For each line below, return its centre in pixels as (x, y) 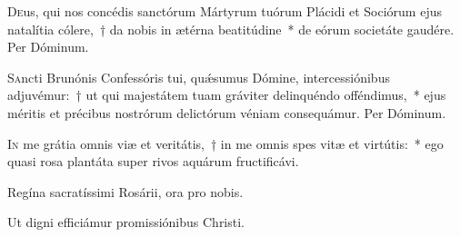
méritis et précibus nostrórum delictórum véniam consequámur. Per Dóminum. (227, 112)
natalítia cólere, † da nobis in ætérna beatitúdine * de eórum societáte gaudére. (231, 29)
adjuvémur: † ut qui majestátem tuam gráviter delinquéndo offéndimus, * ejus (227, 95)
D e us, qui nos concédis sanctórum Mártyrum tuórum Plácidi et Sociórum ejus (225, 11)
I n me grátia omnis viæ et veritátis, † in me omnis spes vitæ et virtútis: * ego (225, 143)
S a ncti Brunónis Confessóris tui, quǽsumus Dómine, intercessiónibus (199, 77)
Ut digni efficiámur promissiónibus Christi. (126, 222)
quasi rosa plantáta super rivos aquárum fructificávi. (153, 161)
